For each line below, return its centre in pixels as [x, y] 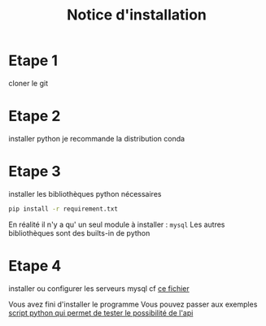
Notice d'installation [137, 15]
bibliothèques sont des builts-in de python [79, 233]
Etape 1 [33, 61]
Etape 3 [35, 172]
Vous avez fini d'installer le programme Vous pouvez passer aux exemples [133, 304]
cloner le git [28, 83]
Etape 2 [35, 116]
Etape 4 [35, 265]
